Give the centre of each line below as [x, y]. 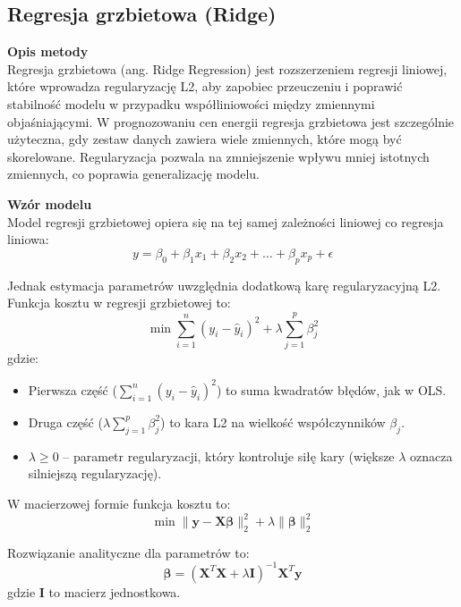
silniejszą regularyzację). [95, 473]
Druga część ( [65, 422]
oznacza [431, 455]
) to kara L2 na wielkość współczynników [273, 422]
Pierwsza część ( [73, 389]
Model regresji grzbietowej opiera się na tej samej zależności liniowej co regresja [226, 221]
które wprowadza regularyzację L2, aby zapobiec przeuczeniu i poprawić [205, 86]
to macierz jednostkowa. [115, 591]
